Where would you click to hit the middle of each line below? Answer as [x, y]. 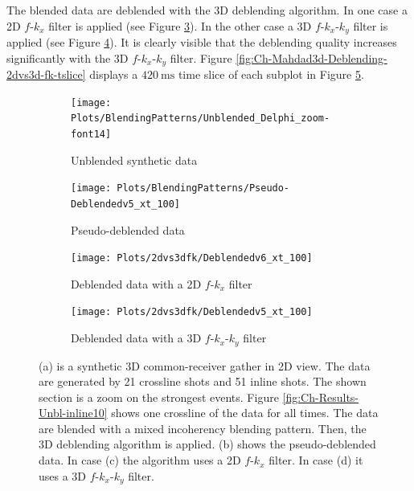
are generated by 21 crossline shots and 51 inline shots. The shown [203, 381]
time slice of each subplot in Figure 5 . [271, 74]
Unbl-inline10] [73, 413]
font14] [91, 134]
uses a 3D [63, 475]
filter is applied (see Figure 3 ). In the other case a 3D [180, 25]
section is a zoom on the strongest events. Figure [159, 397]
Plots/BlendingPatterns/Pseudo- [203, 188]
